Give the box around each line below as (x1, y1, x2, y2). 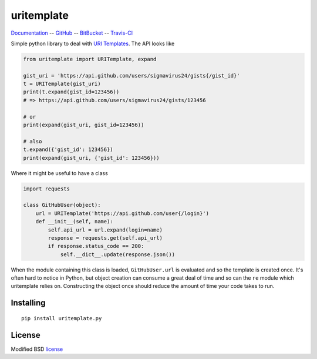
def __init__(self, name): (35, 218, 114, 225)
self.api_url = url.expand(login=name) (48, 226, 163, 233)
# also (23, 138, 42, 145)
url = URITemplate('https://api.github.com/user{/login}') (35, 210, 210, 217)
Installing (11, 298, 46, 308)
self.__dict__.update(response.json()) (60, 251, 176, 258)
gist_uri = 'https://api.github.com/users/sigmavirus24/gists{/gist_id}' (23, 72, 240, 79)
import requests (23, 185, 70, 192)
